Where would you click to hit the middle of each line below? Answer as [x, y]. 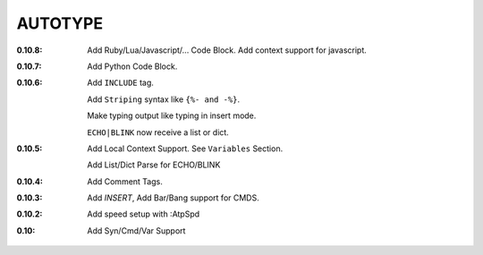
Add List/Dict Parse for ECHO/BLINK [154, 165]
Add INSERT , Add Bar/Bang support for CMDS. [173, 198]
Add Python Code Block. [132, 66]
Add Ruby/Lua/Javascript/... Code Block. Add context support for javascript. [227, 50]
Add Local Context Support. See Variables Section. [185, 149]
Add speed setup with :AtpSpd [144, 214]
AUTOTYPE [59, 23]
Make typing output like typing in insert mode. [172, 115]
